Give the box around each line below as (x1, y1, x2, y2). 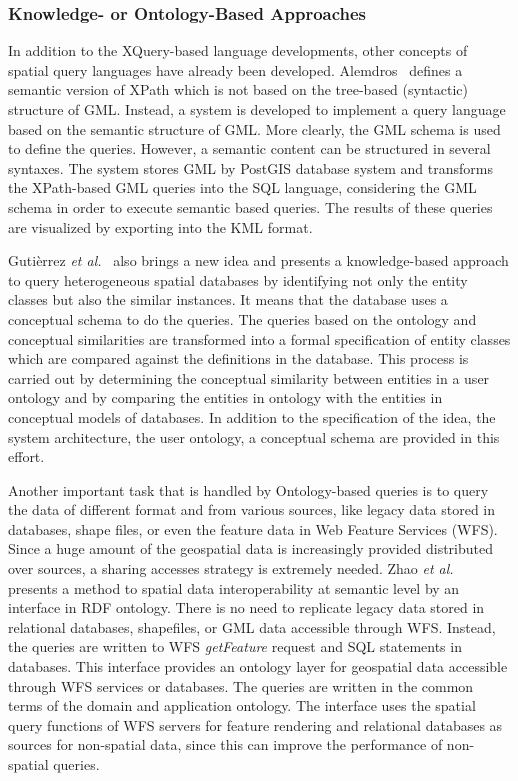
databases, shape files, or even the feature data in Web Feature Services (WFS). (8, 518, 498, 539)
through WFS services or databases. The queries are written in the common (8, 675, 474, 696)
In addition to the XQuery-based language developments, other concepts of (8, 40, 468, 61)
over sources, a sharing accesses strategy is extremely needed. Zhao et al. (8, 558, 454, 579)
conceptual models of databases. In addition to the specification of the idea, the (8, 406, 496, 427)
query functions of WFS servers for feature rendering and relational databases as (8, 714, 503, 735)
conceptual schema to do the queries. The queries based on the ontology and (8, 308, 477, 329)
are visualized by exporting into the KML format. (8, 216, 313, 237)
